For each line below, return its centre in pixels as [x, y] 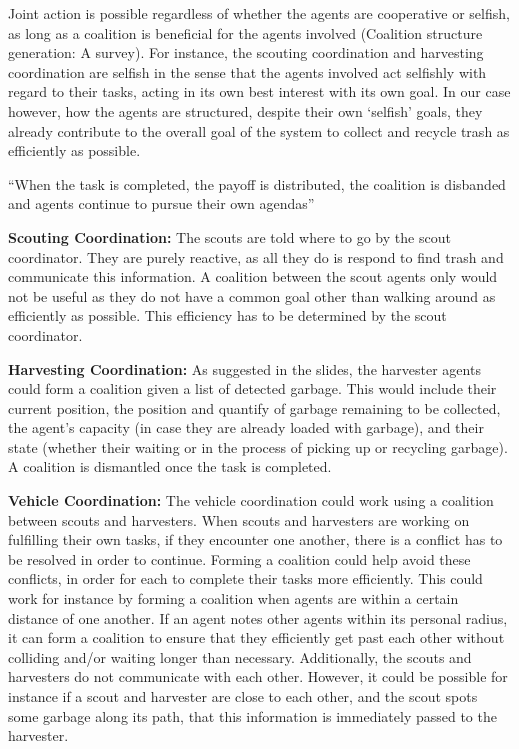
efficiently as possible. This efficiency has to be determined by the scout [227, 315]
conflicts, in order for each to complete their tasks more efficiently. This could [245, 578]
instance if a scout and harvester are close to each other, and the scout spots [243, 696]
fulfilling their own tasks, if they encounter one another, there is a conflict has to [255, 539]
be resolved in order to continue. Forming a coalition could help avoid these [239, 558]
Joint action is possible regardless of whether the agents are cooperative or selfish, [259, 13]
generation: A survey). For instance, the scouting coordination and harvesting [246, 52]
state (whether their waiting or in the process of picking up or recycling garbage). [258, 446]
